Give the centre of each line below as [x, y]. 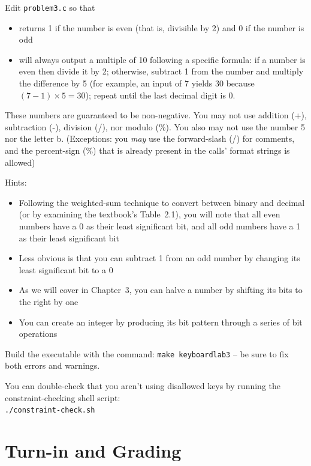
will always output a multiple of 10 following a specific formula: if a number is [162, 59]
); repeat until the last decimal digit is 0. [160, 95]
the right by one [49, 301]
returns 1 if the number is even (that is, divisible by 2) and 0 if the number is [161, 27]
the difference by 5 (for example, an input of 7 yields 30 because [137, 83]
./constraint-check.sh [50, 410]
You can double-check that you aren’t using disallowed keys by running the [143, 385]
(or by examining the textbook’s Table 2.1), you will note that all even [150, 214]
